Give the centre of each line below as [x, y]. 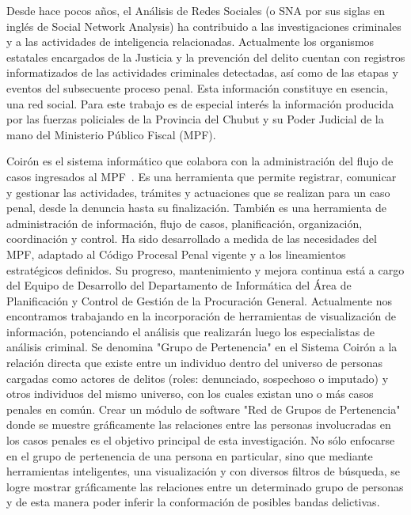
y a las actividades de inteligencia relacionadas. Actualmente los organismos [190, 42]
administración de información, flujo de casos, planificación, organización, [185, 223]
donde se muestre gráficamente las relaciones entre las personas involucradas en [199, 424]
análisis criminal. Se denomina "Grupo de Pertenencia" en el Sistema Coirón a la [202, 347]
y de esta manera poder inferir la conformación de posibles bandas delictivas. [193, 502]
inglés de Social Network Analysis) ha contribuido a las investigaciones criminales [204, 26]
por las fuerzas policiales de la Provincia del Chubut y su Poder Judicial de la [195, 119]
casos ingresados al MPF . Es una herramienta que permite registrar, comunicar [202, 176]
